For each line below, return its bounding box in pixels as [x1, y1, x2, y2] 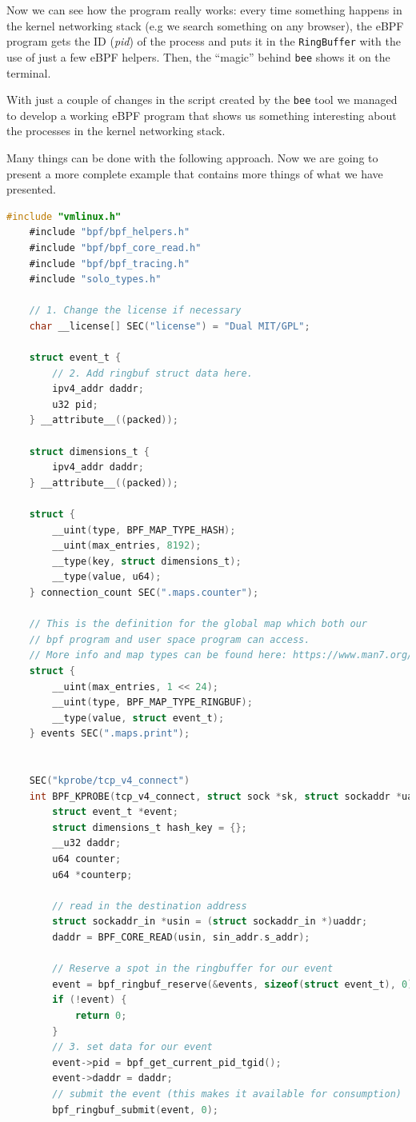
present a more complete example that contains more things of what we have [6, 165, 383, 182]
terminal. [6, 64, 51, 81]
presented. [6, 181, 56, 198]
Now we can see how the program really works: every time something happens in [6, 2, 402, 18]
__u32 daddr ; [52, 837, 122, 849]
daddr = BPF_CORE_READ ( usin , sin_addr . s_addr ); [52, 932, 310, 944]
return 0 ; [74, 1010, 127, 1021]
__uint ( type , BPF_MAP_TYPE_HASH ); [52, 524, 236, 536]
